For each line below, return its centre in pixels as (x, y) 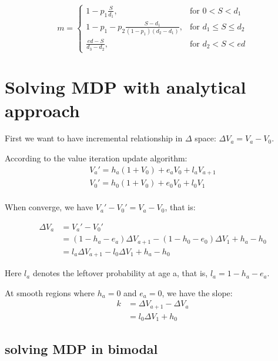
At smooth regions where (50, 292)
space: (205, 138)
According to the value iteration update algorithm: (96, 158)
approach (42, 110)
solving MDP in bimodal (81, 348)
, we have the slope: (197, 292)
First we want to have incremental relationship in (94, 138)
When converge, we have (49, 207)
